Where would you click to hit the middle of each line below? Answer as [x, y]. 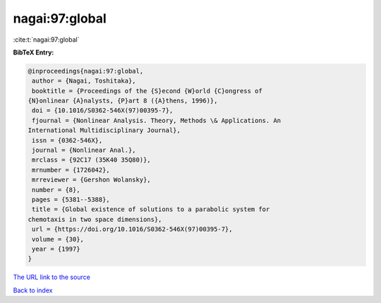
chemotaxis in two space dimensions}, [95, 219]
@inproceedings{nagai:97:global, [86, 71]
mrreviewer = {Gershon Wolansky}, [91, 180]
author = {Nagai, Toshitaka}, [84, 81]
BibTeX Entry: [34, 52]
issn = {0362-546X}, [67, 140]
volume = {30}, [58, 239]
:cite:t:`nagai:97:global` [46, 40]
